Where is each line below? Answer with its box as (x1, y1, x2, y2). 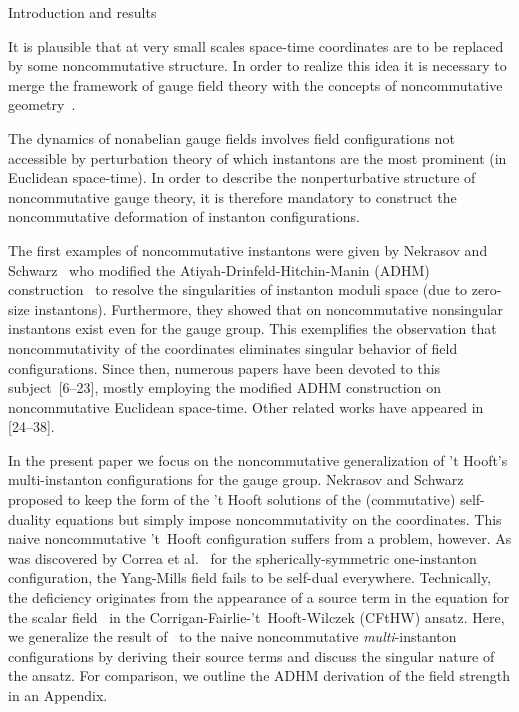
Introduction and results (8, 2, 157, 22)
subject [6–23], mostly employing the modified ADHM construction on (8, 377, 441, 398)
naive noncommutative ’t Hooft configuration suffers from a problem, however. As (8, 528, 512, 549)
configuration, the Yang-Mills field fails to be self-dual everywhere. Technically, (8, 567, 491, 588)
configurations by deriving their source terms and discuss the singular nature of (8, 645, 495, 666)
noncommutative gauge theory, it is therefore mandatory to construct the (8, 186, 457, 207)
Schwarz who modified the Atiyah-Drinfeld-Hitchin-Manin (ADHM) (8, 259, 430, 280)
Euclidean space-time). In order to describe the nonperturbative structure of (8, 167, 476, 188)
